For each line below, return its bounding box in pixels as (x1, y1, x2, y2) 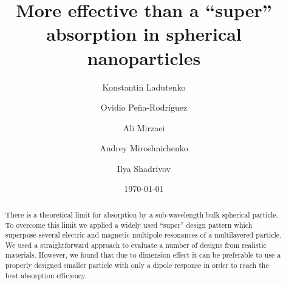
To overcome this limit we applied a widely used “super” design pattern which (5, 219, 253, 230)
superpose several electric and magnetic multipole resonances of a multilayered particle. (5, 230, 282, 240)
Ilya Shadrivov (117, 162, 171, 174)
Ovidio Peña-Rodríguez (100, 101, 188, 114)
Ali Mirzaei (123, 121, 165, 134)
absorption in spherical (46, 21, 242, 46)
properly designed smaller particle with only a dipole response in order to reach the (5, 260, 269, 270)
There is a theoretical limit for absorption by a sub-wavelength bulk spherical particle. (5, 209, 278, 219)
